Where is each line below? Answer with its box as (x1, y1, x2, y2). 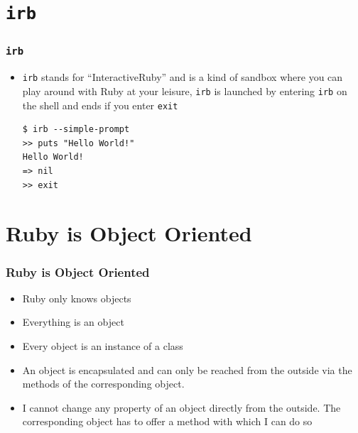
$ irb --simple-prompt (22, 124, 130, 135)
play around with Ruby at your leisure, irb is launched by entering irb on (22, 83, 347, 98)
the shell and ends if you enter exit (22, 97, 178, 112)
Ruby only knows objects (22, 290, 131, 305)
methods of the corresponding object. (22, 376, 185, 391)
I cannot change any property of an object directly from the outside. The (22, 400, 341, 415)
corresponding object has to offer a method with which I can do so (22, 414, 313, 429)
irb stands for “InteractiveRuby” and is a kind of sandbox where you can (22, 70, 343, 84)
